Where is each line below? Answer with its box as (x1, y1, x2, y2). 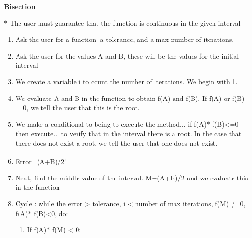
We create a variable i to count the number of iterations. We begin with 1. (15, 76, 238, 86)
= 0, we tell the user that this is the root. (15, 102, 140, 113)
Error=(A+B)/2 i (15, 155, 66, 166)
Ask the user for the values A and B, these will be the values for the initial (15, 50, 239, 60)
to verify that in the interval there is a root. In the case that (61, 128, 242, 139)
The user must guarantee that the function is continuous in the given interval (9, 18, 241, 28)
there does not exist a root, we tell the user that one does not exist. (15, 138, 218, 148)
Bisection (4, 1, 36, 11)
